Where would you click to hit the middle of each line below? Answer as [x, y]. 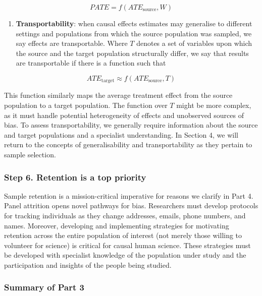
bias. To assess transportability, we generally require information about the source [131, 125]
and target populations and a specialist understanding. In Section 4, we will [121, 134]
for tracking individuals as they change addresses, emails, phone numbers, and [125, 215]
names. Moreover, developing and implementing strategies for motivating [117, 225]
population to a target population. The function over [86, 105]
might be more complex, [214, 105]
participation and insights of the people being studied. [88, 264]
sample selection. [30, 154]
